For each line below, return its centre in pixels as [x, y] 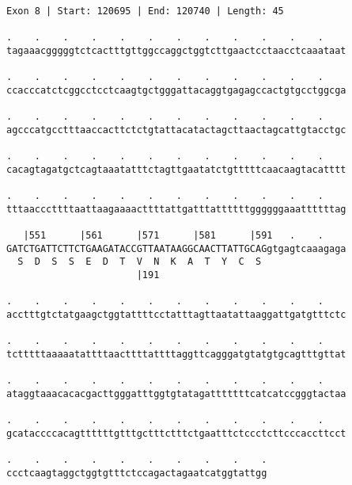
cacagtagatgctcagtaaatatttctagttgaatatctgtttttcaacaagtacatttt [176, 169]
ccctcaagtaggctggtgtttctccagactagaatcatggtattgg [137, 473]
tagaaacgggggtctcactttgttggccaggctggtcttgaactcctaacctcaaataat [176, 50]
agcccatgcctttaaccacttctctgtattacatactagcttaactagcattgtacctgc [176, 130]
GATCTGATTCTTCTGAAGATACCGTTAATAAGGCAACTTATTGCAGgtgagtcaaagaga [176, 248]
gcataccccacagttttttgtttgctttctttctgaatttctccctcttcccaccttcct [176, 433]
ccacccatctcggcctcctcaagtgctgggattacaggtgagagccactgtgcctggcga [176, 90]
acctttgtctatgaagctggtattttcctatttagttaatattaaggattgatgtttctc [176, 315]
